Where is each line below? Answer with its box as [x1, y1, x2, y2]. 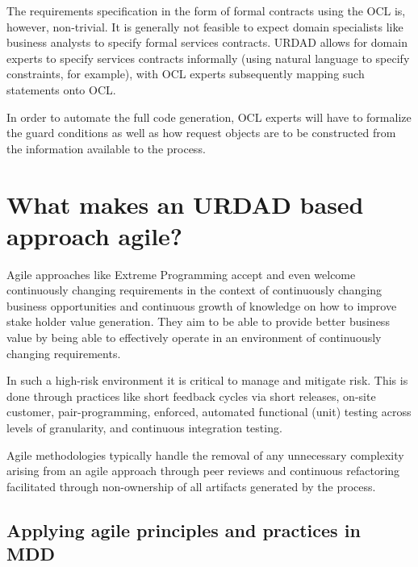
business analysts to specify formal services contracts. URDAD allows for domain [6, 34, 408, 51]
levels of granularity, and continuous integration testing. [6, 419, 282, 436]
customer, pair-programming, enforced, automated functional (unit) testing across [6, 403, 412, 420]
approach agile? [6, 219, 183, 252]
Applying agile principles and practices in [6, 517, 361, 542]
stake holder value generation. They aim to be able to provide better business [6, 313, 390, 330]
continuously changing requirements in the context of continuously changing [6, 281, 382, 298]
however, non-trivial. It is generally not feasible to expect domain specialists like [6, 18, 403, 35]
